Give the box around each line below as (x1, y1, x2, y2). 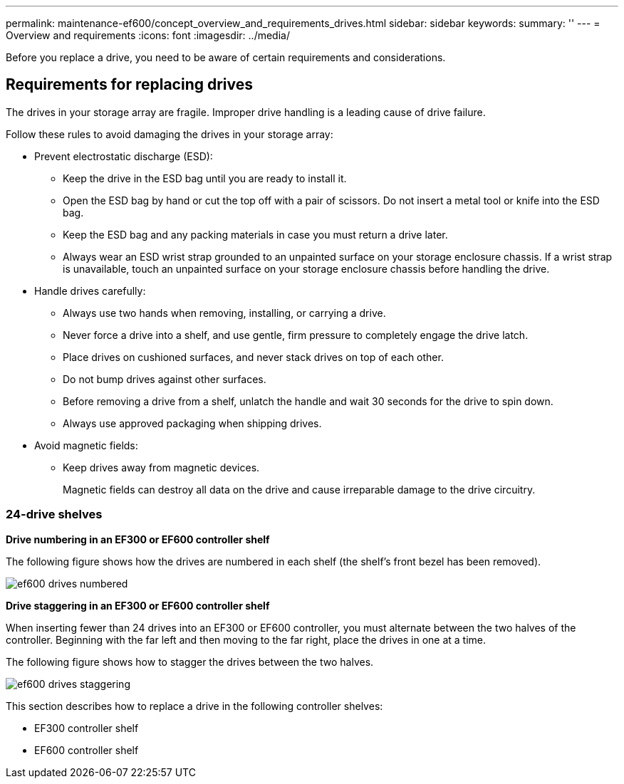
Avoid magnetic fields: (34, 439, 138, 451)
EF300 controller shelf (34, 721, 139, 734)
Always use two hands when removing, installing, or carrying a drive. (63, 306, 386, 319)
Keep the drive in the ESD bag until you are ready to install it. (63, 172, 347, 184)
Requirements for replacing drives (6, 75, 254, 94)
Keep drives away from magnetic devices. (63, 461, 260, 474)
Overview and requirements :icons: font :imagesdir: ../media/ (6, 29, 290, 41)
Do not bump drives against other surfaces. (63, 372, 266, 385)
